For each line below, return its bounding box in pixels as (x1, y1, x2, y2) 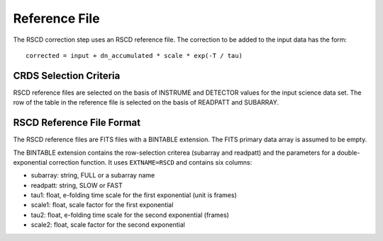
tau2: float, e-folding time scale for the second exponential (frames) (30, 211, 230, 219)
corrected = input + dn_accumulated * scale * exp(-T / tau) (26, 52, 243, 59)
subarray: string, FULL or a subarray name (30, 171, 155, 180)
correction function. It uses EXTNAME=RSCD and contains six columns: (48, 158, 252, 166)
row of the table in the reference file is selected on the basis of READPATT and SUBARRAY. (13, 98, 279, 107)
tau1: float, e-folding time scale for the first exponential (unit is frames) (30, 191, 238, 199)
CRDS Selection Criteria (13, 69, 121, 81)
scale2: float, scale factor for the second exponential (30, 221, 186, 229)
